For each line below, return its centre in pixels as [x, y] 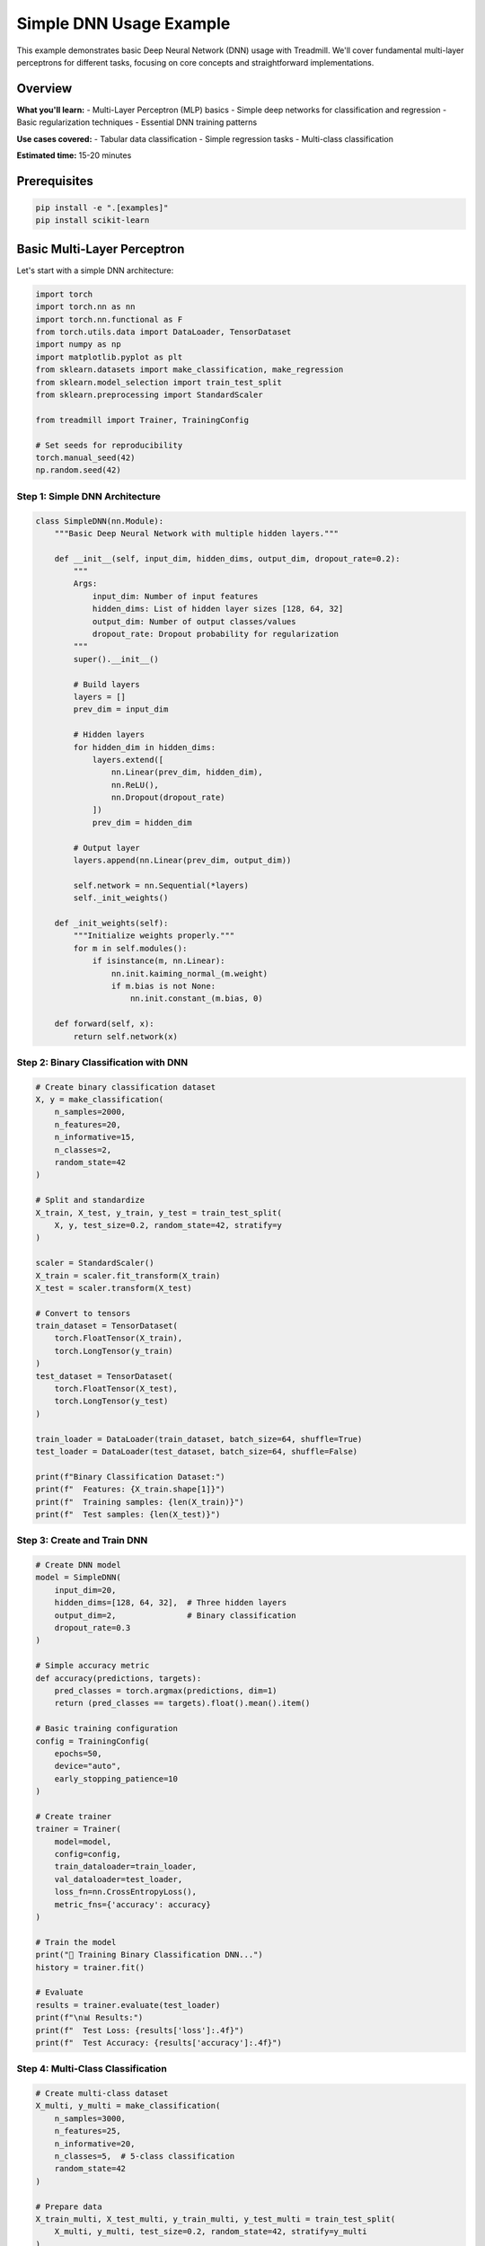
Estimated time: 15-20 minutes [74, 155]
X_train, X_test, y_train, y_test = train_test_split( [159, 1212]
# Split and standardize [90, 1200]
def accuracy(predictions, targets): [119, 1678]
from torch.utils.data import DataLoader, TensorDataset [163, 332]
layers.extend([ [128, 760]
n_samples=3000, [90, 2118]
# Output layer [107, 848]
